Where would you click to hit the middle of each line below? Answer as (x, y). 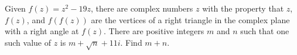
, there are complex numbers (142, 8)
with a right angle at (42, 31)
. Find (131, 42)
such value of (28, 42)
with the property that (243, 8)
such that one (265, 31)
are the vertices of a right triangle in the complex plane (190, 19)
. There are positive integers (154, 31)
